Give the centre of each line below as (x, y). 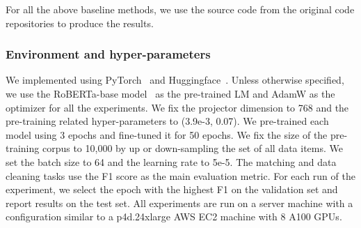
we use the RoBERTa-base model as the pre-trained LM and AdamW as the (170, 93)
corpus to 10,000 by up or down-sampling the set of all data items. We (192, 148)
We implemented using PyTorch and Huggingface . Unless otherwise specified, (175, 80)
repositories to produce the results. (80, 23)
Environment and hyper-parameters (108, 54)
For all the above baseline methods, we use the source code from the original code (180, 9)
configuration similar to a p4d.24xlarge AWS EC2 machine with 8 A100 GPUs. (174, 216)
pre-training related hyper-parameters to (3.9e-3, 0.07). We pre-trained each (167, 121)
